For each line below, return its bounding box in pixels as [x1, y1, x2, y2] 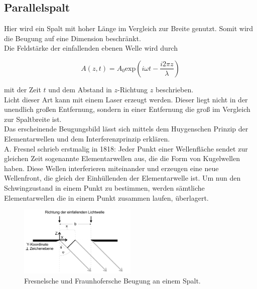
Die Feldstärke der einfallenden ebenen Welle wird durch [4, 43, 178, 53]
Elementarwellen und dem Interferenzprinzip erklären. [4, 133, 170, 143]
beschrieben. [155, 84, 194, 94]
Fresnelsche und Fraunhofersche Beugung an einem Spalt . [24, 275, 201, 285]
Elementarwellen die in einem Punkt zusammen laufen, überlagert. [4, 192, 209, 203]
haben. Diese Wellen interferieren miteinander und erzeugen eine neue [4, 163, 219, 173]
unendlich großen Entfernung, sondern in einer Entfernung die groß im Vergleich [4, 104, 250, 114]
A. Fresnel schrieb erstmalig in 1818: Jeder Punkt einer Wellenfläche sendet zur [4, 143, 248, 154]
